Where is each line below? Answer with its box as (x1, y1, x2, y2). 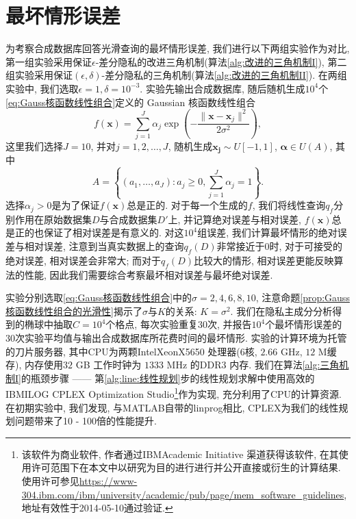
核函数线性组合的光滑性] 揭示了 (5, 303, 142, 318)
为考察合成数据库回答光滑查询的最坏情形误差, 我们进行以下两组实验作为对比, (5, 41, 350, 55)
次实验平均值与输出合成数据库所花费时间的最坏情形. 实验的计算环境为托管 (15, 331, 347, 344)
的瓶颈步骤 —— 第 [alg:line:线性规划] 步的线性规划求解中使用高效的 (21, 370, 315, 385)
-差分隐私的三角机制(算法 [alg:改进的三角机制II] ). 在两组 (101, 68, 347, 82)
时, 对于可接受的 (269, 239, 343, 253)
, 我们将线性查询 (252, 198, 326, 212)
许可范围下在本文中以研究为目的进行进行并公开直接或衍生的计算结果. (31, 460, 341, 474)
